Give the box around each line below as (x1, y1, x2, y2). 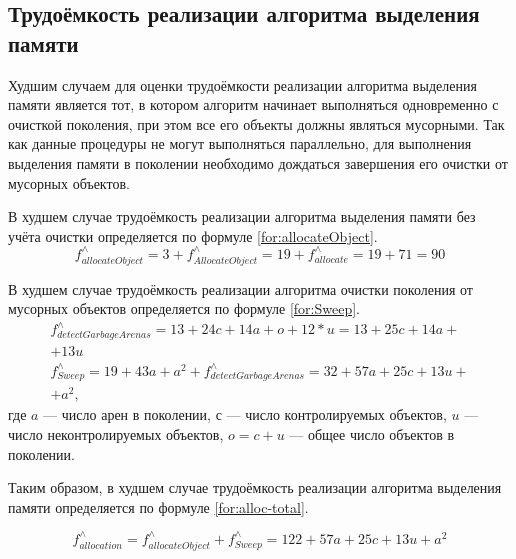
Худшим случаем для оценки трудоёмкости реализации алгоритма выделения (8, 74, 477, 95)
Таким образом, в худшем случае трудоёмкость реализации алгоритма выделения (8, 477, 502, 498)
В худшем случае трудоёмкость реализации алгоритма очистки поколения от (8, 278, 473, 299)
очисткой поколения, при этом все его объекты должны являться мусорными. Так (8, 113, 505, 134)
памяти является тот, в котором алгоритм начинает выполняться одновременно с (8, 94, 499, 115)
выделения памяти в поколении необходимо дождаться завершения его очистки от (8, 152, 508, 173)
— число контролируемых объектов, (226, 404, 447, 425)
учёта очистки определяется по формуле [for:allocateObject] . (8, 225, 378, 246)
